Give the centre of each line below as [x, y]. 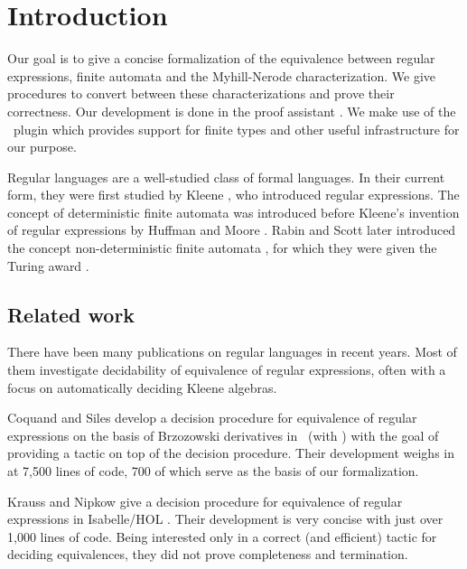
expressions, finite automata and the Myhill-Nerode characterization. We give [222, 75]
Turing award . [48, 265]
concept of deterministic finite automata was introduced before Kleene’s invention [233, 212]
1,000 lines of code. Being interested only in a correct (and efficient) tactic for [222, 536]
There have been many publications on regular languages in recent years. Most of [232, 352]
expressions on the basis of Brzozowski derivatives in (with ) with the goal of [223, 435]
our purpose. [42, 147]
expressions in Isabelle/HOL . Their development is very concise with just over [225, 519]
